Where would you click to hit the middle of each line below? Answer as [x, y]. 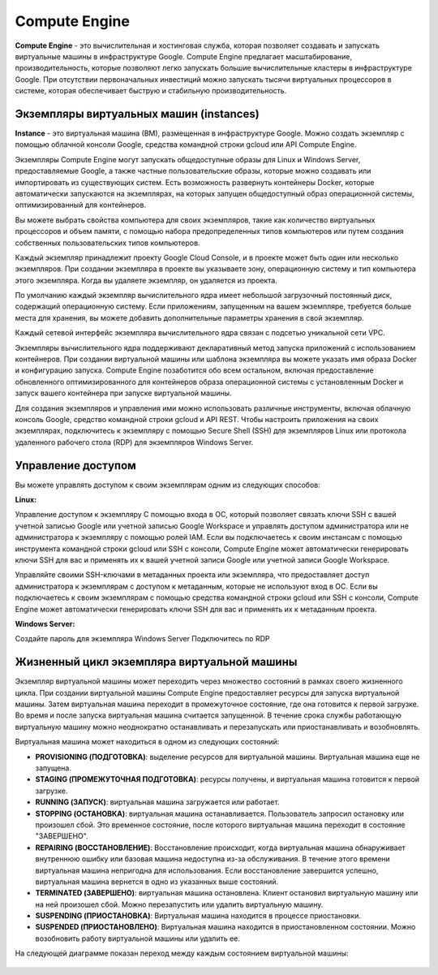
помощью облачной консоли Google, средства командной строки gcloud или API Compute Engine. [186, 145]
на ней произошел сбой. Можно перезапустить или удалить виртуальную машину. [179, 904]
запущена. [54, 768]
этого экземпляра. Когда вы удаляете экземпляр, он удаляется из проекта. [146, 280]
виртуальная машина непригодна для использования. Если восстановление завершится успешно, [207, 870]
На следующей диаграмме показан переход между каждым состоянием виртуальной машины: [182, 953]
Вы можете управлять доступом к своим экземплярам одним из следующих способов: [167, 485]
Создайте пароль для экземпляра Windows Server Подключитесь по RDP [142, 639]
